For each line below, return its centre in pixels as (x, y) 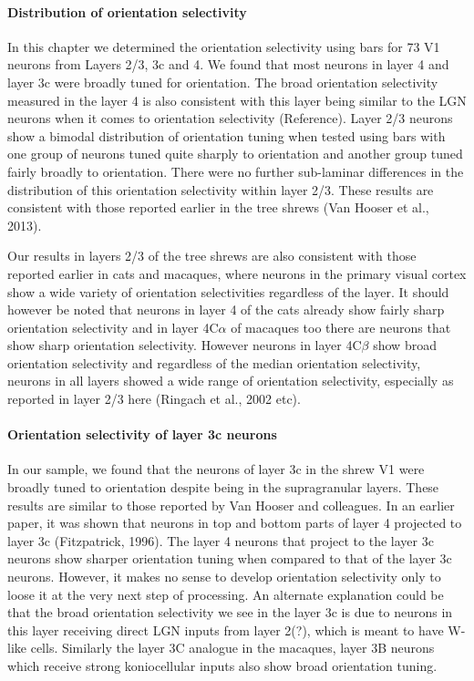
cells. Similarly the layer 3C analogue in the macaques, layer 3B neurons (232, 648)
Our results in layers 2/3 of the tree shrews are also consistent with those (212, 256)
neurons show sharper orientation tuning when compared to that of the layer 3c (230, 558)
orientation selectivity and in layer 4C (113, 327)
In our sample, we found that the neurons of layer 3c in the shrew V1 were (216, 469)
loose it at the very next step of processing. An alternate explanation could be (226, 594)
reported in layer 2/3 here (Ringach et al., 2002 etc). (154, 399)
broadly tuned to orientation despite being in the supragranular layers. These (223, 487)
